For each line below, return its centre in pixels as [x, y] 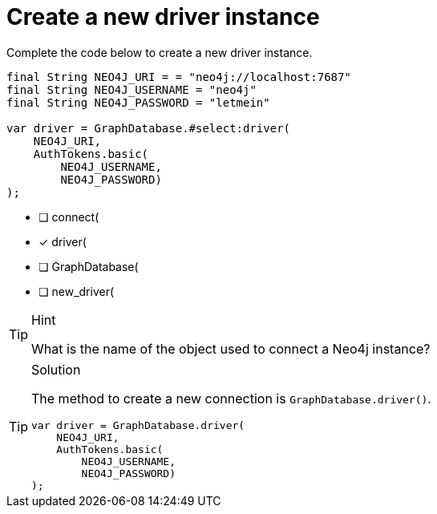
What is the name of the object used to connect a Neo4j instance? [231, 348]
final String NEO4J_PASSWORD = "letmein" [138, 102]
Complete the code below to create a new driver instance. [160, 52]
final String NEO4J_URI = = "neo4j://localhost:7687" [179, 77]
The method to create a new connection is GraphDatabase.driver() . [231, 398]
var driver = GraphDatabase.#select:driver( [149, 128]
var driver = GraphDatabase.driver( [138, 425]
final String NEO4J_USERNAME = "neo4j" [132, 89]
